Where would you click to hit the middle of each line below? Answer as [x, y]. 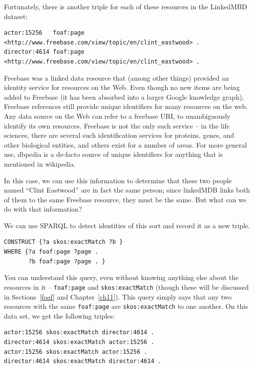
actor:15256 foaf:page [44, 33]
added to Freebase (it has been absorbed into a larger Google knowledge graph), [124, 97]
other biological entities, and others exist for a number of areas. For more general [126, 144]
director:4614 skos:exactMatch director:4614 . [83, 361]
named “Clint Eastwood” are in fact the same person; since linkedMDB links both [127, 190]
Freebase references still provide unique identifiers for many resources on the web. [126, 106]
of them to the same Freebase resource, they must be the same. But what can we [125, 199]
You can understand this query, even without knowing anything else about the [121, 277]
